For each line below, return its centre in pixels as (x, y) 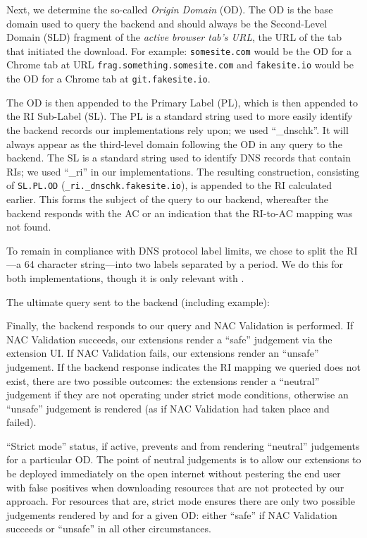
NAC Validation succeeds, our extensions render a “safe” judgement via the (169, 339)
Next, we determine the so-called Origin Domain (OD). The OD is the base (170, 9)
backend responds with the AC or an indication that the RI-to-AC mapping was (180, 213)
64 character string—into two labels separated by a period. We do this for (184, 264)
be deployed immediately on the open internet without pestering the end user (174, 473)
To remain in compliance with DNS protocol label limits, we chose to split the (175, 250)
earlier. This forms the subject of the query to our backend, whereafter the (168, 198)
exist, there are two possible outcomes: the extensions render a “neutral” (163, 380)
